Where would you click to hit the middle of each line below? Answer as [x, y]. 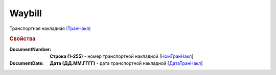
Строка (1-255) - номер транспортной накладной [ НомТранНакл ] [122, 56]
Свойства [22, 39]
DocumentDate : [27, 63]
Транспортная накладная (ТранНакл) [50, 28]
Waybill [26, 13]
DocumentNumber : [30, 49]
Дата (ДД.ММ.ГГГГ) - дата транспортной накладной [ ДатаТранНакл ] [126, 63]
